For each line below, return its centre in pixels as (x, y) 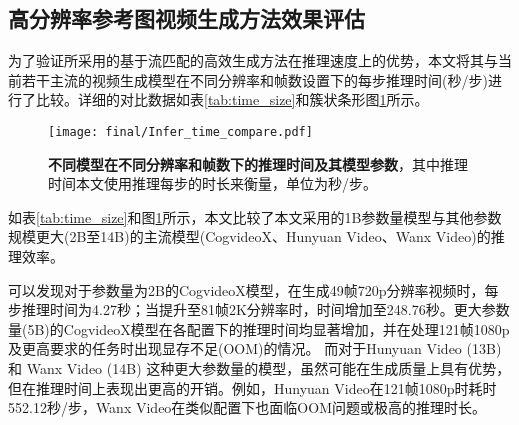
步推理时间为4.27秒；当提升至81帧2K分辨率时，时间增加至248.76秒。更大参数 (259, 309)
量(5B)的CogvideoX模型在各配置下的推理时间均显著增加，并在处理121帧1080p (259, 328)
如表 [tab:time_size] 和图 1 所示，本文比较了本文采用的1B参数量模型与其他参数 (255, 216)
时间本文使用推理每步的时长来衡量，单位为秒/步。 (212, 183)
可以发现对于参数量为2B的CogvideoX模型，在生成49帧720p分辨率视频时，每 (253, 289)
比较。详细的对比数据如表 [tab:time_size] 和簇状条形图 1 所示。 (232, 99)
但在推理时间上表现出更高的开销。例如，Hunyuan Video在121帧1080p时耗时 (252, 387)
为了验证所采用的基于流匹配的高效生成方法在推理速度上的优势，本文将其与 (253, 60)
